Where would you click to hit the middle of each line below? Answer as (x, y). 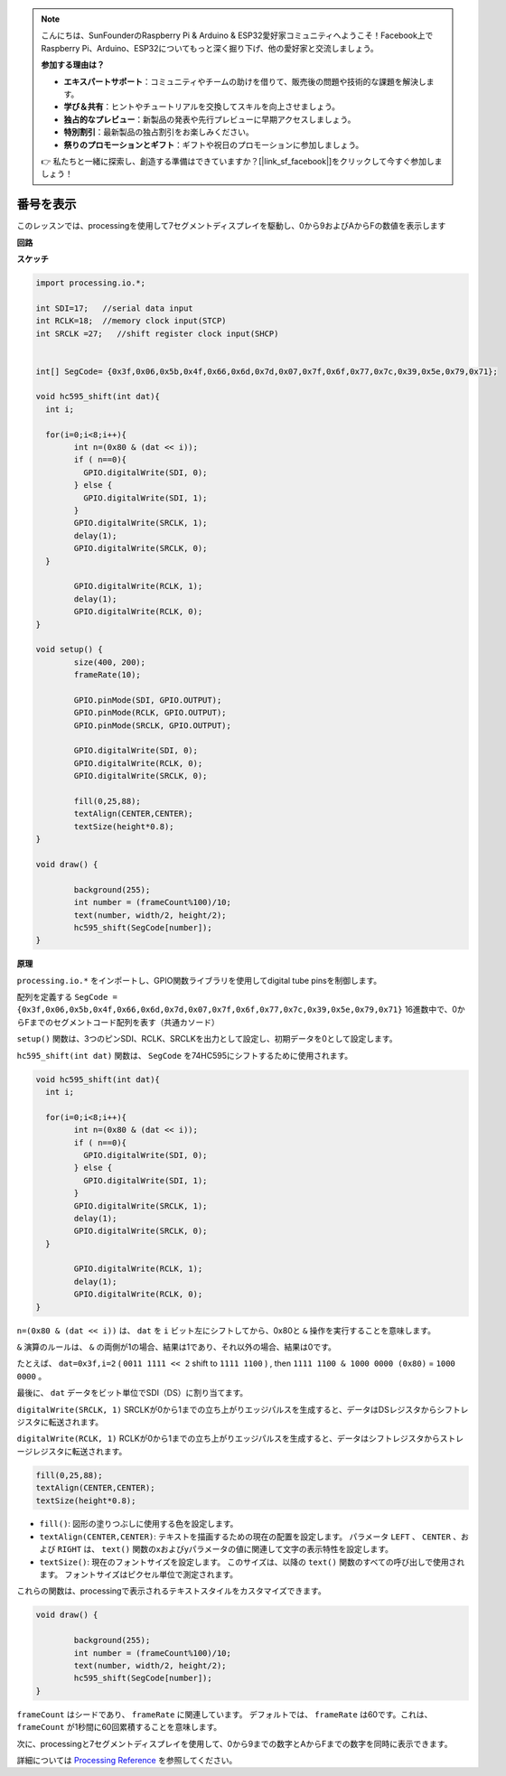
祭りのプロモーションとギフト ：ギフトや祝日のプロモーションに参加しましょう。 (214, 145)
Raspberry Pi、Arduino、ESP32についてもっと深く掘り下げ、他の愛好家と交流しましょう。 (210, 48)
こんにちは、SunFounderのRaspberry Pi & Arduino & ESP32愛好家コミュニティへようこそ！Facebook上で (237, 35)
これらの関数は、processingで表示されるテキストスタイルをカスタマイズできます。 (171, 1591)
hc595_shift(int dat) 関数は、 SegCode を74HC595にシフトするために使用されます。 (185, 1055)
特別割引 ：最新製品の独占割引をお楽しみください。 (159, 132)
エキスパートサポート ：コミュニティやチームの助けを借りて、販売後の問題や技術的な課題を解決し (245, 81)
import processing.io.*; (91, 283)
